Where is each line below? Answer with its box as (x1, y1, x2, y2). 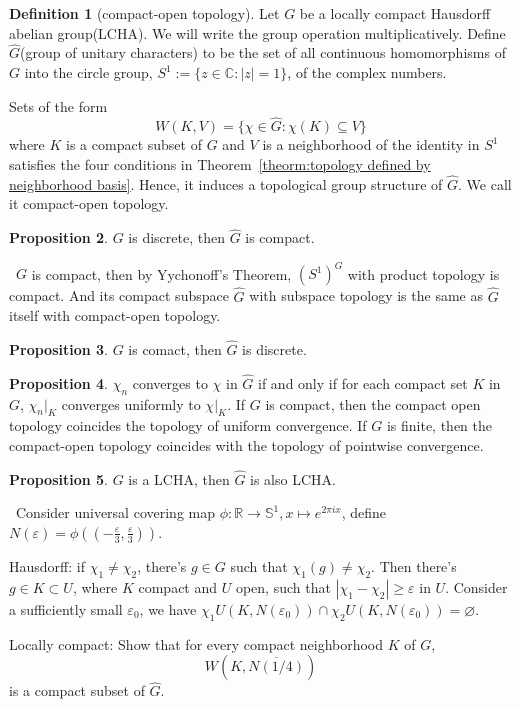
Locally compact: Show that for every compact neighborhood (9, 633, 384, 654)
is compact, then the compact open (265, 393, 481, 414)
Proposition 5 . (9, 468, 108, 489)
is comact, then (128, 338, 222, 359)
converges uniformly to (61, 393, 201, 414)
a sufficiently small (9, 598, 123, 619)
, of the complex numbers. (287, 62, 447, 82)
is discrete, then (128, 227, 225, 248)
